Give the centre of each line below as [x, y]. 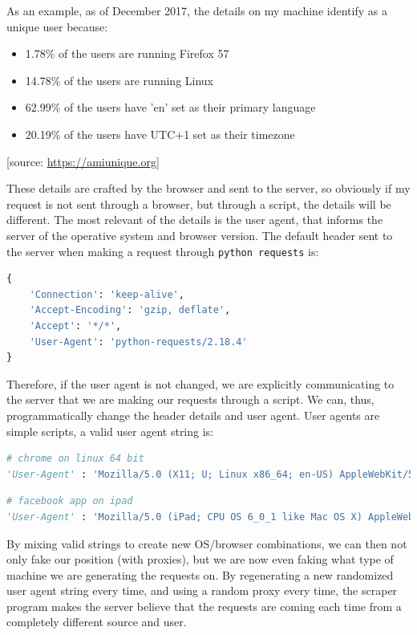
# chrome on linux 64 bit [75, 459]
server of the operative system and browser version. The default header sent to [200, 235]
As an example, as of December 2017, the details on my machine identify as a [197, 10]
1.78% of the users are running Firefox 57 [127, 53]
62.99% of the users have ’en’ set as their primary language [170, 107]
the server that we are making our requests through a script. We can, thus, [190, 399]
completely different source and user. [97, 622]
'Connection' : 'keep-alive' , [107, 294]
